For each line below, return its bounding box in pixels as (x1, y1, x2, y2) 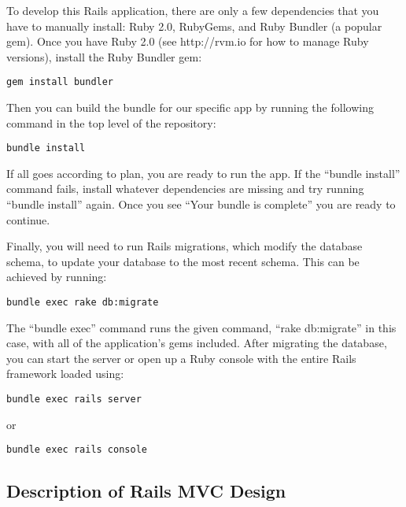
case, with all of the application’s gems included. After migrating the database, (6, 335, 387, 351)
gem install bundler (6, 76, 114, 88)
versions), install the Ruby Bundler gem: (6, 48, 202, 65)
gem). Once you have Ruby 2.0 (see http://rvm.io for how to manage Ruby (6, 33, 369, 50)
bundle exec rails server (6, 394, 142, 405)
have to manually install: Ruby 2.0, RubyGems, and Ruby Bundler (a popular (6, 17, 382, 34)
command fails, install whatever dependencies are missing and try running (6, 180, 364, 197)
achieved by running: (6, 268, 107, 285)
